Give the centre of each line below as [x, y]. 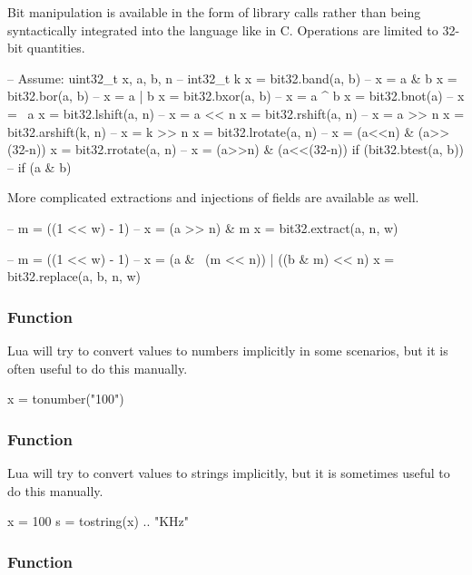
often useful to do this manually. [98, 368]
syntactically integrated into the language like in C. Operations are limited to [223, 29]
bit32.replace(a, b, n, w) [74, 276]
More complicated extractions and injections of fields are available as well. [213, 197]
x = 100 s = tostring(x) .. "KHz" [98, 521]
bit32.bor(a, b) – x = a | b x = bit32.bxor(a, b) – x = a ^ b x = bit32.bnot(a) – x [236, 96]
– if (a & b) [39, 166]
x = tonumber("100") [66, 399]
